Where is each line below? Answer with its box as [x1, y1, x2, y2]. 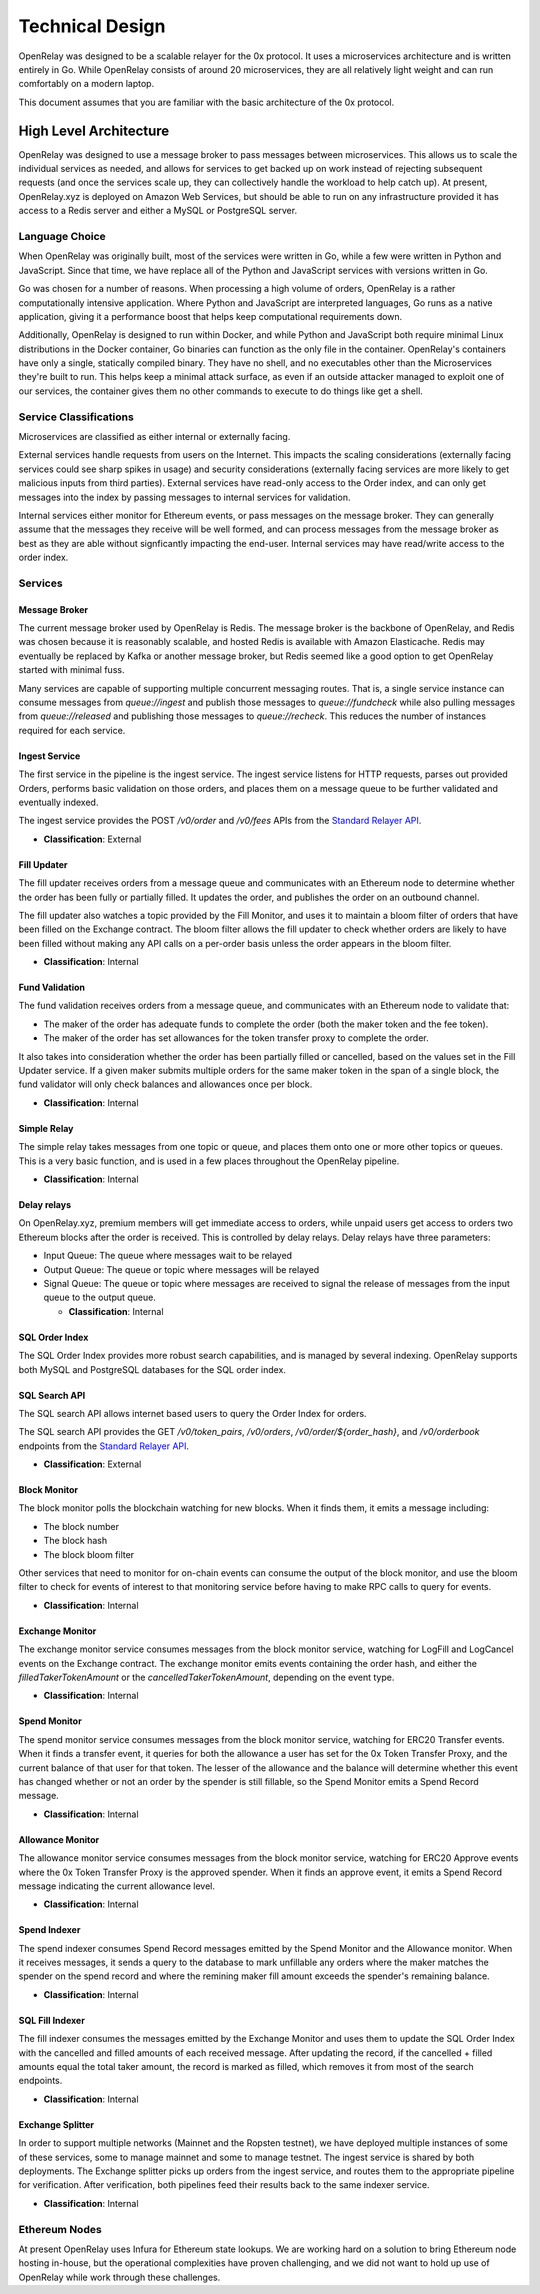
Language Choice [18, 229, 107, 243]
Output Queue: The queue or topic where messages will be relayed [43, 1263, 320, 1275]
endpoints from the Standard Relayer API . [18, 1440, 190, 1452]
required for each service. [18, 724, 126, 736]
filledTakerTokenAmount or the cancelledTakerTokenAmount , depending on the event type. [18, 1671, 395, 1683]
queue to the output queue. [43, 1291, 157, 1304]
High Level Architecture [18, 122, 170, 139]
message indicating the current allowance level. [18, 1880, 215, 1892]
